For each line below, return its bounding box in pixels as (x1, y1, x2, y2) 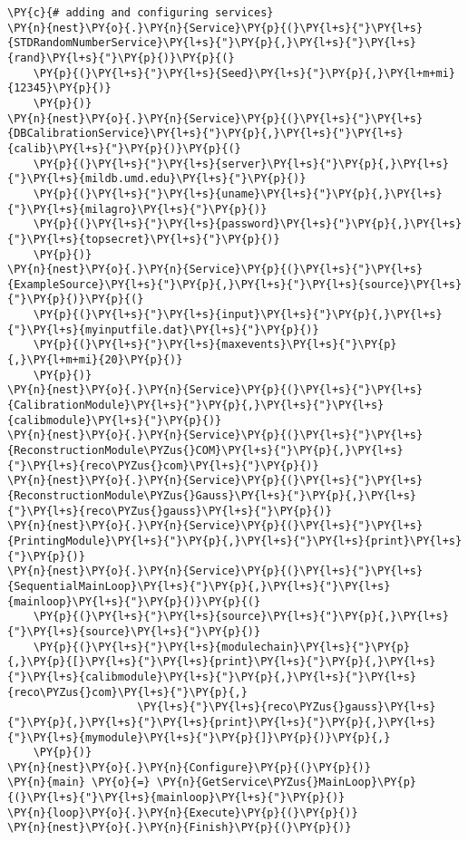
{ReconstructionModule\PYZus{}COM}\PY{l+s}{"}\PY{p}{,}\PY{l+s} (7, 444, 404, 458)
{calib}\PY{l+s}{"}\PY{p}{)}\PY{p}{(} (7, 141, 241, 155)
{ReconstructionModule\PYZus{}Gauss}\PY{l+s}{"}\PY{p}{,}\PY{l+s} (7, 489, 417, 502)
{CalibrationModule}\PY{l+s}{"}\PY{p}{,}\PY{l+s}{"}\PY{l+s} (7, 399, 385, 412)
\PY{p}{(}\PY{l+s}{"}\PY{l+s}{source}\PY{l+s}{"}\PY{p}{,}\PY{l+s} (33, 610, 449, 623)
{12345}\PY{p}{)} (7, 82, 112, 95)
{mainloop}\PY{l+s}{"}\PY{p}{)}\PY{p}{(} (7, 594, 261, 608)
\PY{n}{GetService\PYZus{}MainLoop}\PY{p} (156, 776, 417, 789)
